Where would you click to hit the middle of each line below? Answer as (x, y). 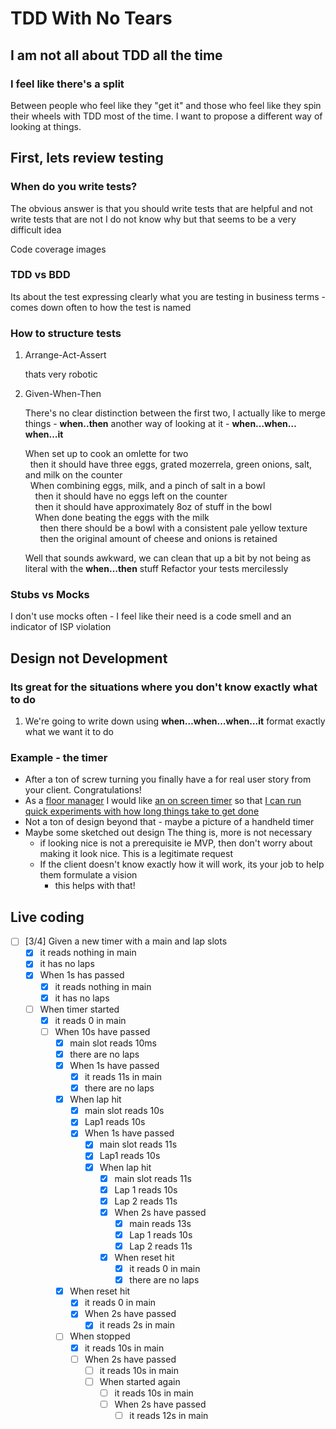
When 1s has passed (82, 975)
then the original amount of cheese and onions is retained (158, 539)
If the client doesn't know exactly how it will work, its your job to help (182, 864)
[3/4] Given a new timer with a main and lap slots (126, 941)
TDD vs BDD (40, 275)
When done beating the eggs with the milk (122, 518)
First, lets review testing (87, 158)
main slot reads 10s (124, 1111)
